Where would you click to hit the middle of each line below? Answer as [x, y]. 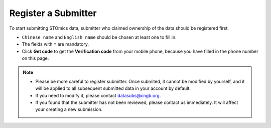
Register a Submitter [53, 13]
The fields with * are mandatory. [55, 44]
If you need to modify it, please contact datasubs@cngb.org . [98, 95]
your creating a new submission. [69, 109]
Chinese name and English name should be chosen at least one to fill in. [99, 37]
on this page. [35, 58]
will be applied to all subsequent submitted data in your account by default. [113, 88]
